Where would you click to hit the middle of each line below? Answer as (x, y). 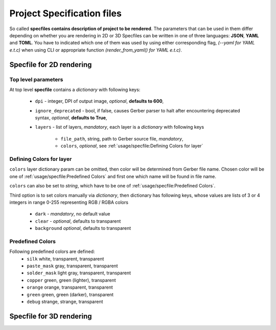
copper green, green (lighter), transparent (71, 280)
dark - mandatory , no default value (73, 214)
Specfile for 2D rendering (51, 65)
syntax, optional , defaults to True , (71, 118)
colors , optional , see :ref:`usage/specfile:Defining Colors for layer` (132, 146)
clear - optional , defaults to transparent (78, 221)
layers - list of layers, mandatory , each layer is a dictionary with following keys (120, 127)
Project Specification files (66, 13)
